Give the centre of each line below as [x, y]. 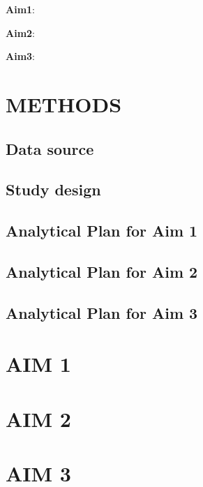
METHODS [64, 104]
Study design [53, 189]
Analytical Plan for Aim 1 [102, 231]
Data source [50, 148]
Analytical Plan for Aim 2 [102, 271]
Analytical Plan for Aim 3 [102, 312]
